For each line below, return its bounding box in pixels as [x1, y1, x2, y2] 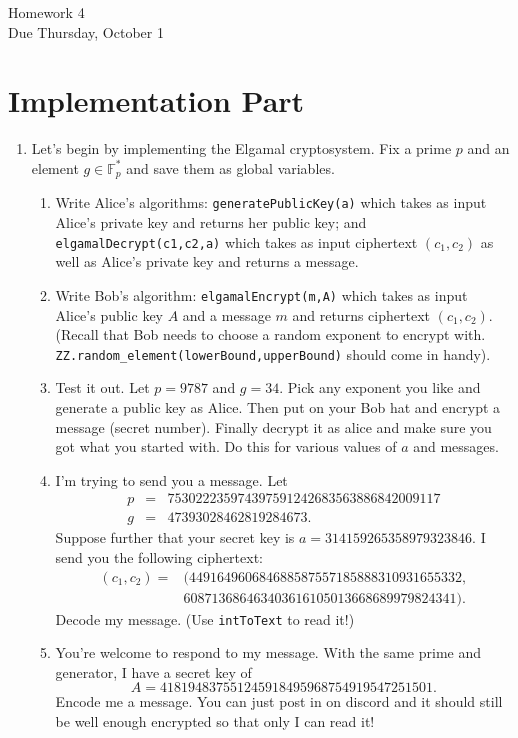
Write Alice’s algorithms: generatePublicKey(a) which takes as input [55, 192, 487, 213]
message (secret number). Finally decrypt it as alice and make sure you [55, 416, 492, 437]
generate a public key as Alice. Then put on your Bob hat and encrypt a [55, 396, 501, 417]
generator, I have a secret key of [55, 661, 252, 682]
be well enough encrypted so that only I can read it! [55, 711, 375, 732]
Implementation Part [8, 80, 305, 121]
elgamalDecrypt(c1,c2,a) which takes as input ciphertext [55, 231, 418, 252]
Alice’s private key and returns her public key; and [55, 212, 367, 233]
